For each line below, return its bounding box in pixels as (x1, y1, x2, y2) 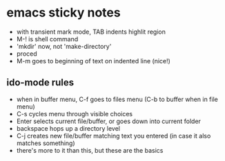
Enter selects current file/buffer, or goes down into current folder (16, 117, 202, 125)
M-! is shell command (16, 34, 79, 43)
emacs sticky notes (6, 5, 121, 21)
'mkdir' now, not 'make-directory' (16, 42, 112, 50)
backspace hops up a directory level (16, 124, 120, 132)
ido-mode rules (6, 77, 74, 89)
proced (16, 50, 37, 58)
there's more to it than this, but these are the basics (16, 146, 164, 154)
